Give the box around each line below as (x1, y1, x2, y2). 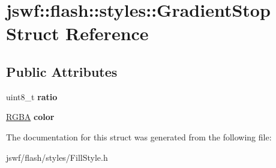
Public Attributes (6, 62, 118, 80)
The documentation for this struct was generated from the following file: (6, 130, 272, 143)
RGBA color (6, 110, 55, 123)
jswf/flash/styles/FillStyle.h (6, 151, 108, 163)
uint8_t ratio (6, 90, 58, 103)
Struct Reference (6, 21, 149, 46)
